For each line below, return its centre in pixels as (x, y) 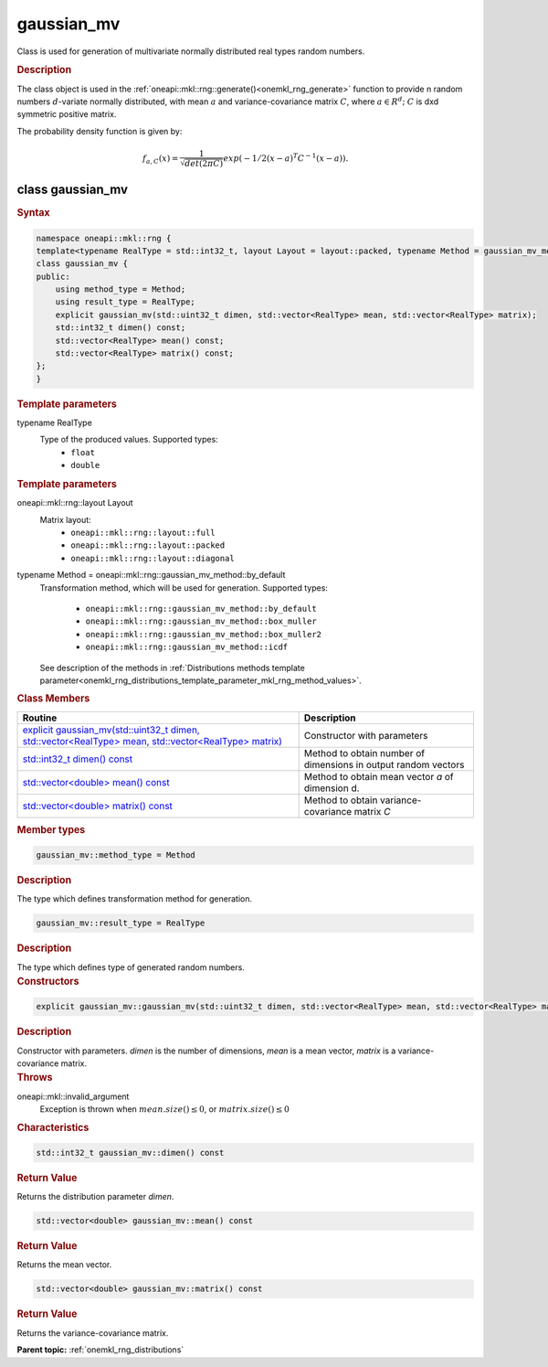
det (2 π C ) (204, 163)
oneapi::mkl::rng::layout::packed (148, 545)
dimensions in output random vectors (384, 764)
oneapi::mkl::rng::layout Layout (75, 503)
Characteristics (53, 1127)
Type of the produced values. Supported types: (129, 440)
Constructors (48, 981)
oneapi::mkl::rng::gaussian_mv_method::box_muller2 (204, 634)
